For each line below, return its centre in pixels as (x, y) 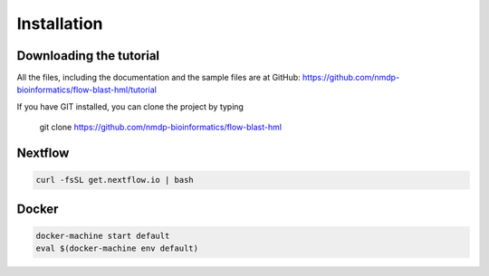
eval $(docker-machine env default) (117, 248)
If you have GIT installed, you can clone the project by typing (130, 106)
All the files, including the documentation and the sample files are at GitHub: (158, 78)
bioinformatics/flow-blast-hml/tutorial (87, 90)
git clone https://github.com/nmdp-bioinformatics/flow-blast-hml (161, 128)
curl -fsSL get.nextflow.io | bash (115, 180)
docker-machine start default (103, 236)
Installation (60, 24)
